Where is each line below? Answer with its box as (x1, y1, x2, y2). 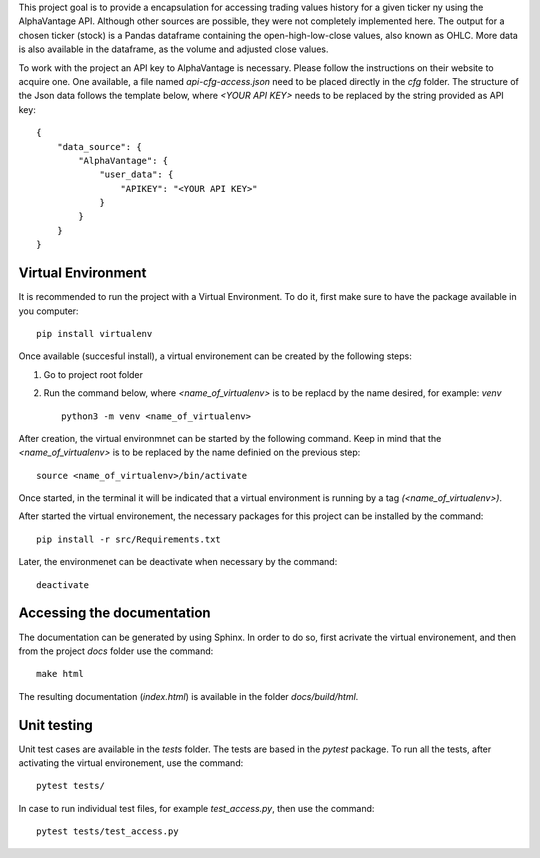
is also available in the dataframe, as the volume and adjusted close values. (18, 43, 329, 55)
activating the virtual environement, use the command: (18, 757, 244, 769)
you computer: (18, 305, 79, 317)
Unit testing (18, 716, 94, 734)
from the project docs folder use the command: (18, 645, 214, 657)
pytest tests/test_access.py (36, 826, 179, 837)
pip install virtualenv (36, 328, 153, 339)
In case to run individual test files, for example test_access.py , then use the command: (18, 802, 375, 814)
